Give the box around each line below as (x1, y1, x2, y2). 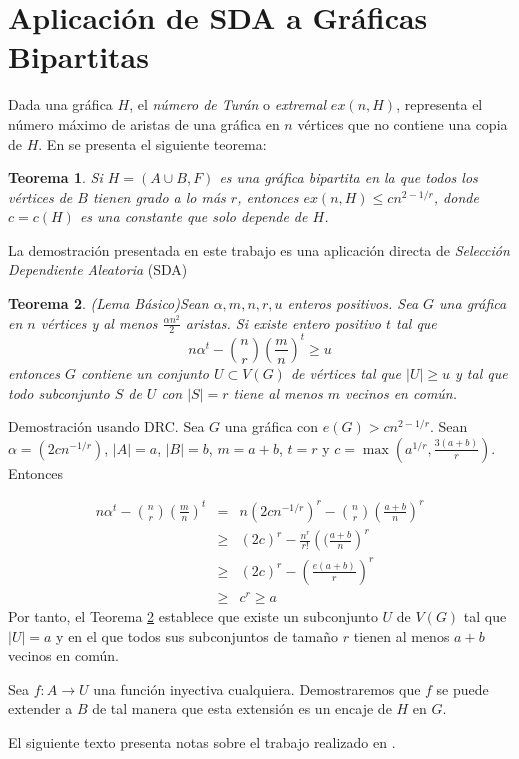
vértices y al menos (40, 312, 158, 333)
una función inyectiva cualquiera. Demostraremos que (93, 678, 421, 699)
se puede (436, 678, 489, 699)
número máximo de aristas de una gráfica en (8, 113, 280, 134)
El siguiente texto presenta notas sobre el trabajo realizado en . (8, 732, 396, 753)
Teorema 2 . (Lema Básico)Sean (8, 293, 209, 314)
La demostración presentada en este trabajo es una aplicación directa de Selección (8, 239, 510, 260)
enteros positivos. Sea (287, 293, 419, 314)
